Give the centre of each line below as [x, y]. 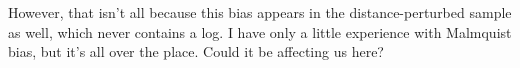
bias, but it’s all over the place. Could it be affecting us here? [196, 51]
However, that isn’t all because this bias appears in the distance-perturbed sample [260, 12]
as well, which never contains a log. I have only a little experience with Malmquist [260, 31]
